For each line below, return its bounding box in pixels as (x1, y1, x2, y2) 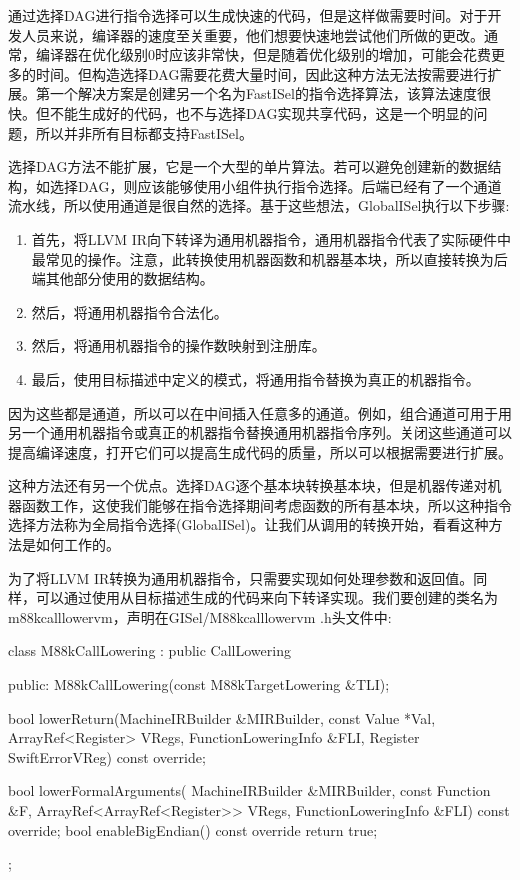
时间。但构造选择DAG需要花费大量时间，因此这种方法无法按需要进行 (35, 63, 488, 84)
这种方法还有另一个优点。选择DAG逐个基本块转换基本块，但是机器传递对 (8, 475, 488, 496)
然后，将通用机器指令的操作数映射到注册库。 (31, 335, 326, 356)
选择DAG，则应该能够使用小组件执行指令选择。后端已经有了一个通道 (49, 175, 502, 196)
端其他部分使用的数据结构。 (31, 268, 214, 289)
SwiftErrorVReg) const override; (8, 746, 206, 767)
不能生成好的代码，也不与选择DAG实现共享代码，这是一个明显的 (49, 102, 474, 123)
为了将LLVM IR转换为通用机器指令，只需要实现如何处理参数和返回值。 (8, 567, 474, 588)
